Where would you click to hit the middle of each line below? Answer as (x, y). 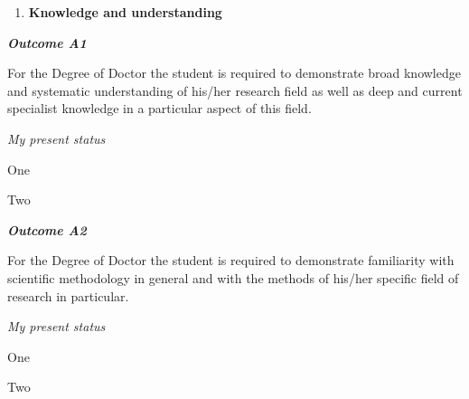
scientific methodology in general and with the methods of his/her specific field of (233, 277)
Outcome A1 (47, 42)
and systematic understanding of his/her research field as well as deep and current (235, 90)
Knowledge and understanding (125, 12)
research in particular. (68, 295)
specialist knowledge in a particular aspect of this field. (159, 108)
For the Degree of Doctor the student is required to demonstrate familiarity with (231, 260)
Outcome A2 (47, 229)
